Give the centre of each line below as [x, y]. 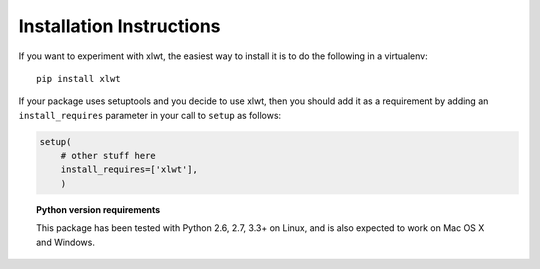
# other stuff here [108, 156]
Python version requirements [98, 209]
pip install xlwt [78, 78]
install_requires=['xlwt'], [129, 169]
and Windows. [65, 242]
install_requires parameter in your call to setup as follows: [150, 115]
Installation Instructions [119, 26]
